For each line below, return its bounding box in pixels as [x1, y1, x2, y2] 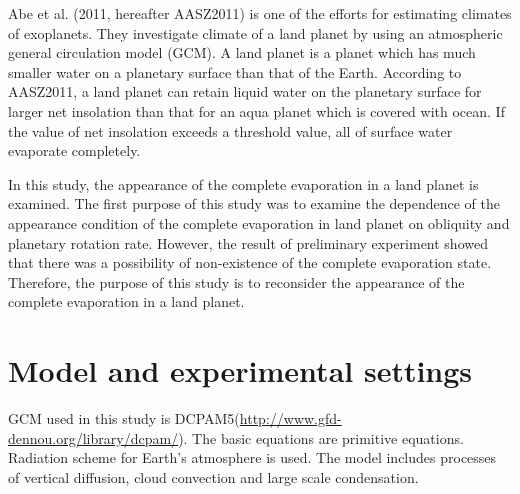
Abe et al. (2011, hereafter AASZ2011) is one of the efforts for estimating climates [8, 3, 512, 23]
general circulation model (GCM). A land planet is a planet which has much [8, 42, 476, 63]
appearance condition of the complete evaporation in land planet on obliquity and [8, 212, 510, 233]
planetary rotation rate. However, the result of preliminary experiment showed [8, 232, 488, 253]
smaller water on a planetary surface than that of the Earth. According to [8, 61, 462, 82]
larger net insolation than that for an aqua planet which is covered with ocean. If [8, 100, 505, 121]
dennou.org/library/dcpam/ [8, 427, 179, 448]
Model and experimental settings [8, 350, 473, 391]
